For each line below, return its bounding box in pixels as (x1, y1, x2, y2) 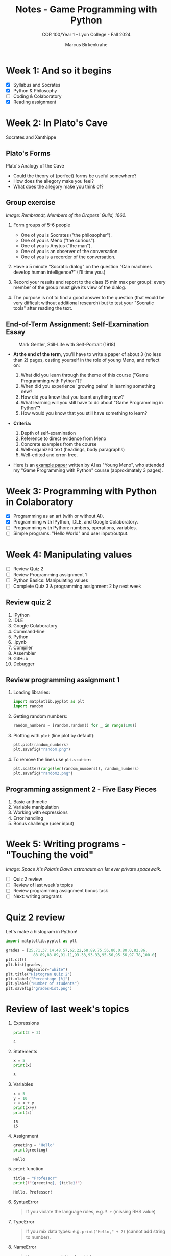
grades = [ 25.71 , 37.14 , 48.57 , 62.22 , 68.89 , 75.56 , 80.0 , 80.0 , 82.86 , (6, 948, 148, 953)
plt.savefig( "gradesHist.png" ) (6, 986, 72, 991)
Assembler (13, 650, 36, 656)
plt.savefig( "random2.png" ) (13, 771, 73, 776)
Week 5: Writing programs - (6, 839, 126, 850)
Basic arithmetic (13, 799, 47, 805)
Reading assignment (13, 99, 57, 105)
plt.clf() (6, 957, 27, 962)
